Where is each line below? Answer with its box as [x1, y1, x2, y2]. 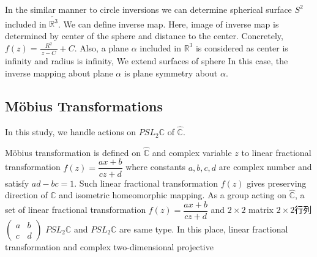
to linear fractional [241, 146, 311, 158]
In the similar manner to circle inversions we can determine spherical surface [5, 3, 292, 15]
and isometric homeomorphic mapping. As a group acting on [59, 188, 287, 201]
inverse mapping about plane [5, 67, 113, 80]
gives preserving [247, 176, 307, 189]
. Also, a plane [74, 41, 129, 54]
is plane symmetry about [124, 67, 218, 80]
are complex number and [218, 160, 312, 173]
